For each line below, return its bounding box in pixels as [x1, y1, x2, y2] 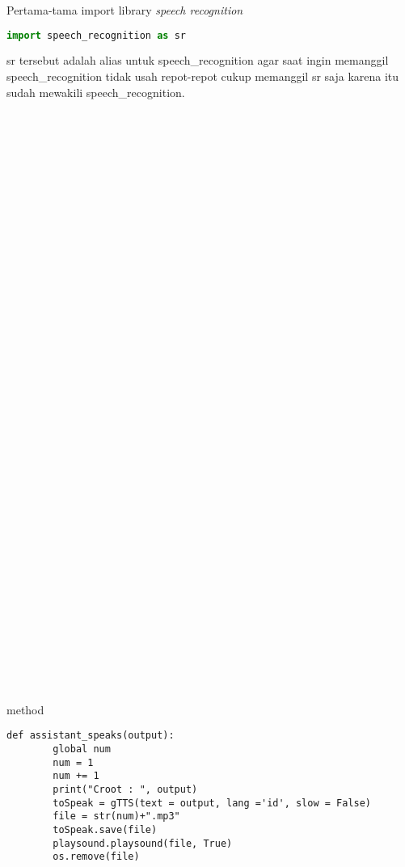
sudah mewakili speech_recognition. [6, 83, 185, 100]
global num [53, 743, 111, 755]
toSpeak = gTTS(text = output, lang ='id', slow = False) [53, 797, 372, 809]
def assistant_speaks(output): [6, 730, 175, 742]
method [6, 701, 44, 718]
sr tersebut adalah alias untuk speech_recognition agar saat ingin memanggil [6, 52, 389, 69]
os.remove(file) [53, 851, 140, 863]
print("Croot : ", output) [53, 784, 198, 796]
